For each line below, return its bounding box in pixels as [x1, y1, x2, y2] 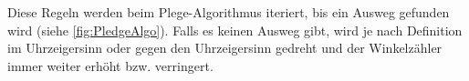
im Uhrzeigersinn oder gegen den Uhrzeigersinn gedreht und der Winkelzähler [7, 38, 443, 57]
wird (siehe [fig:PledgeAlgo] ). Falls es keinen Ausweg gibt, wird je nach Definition [7, 20, 463, 39]
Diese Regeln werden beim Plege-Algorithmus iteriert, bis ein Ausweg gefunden [7, 3, 450, 21]
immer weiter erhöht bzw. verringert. [7, 56, 214, 75]
